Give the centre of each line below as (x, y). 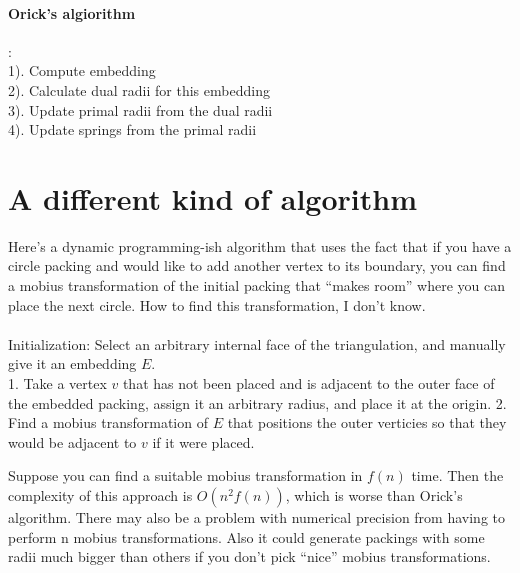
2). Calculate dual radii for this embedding (139, 89)
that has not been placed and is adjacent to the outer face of (308, 383)
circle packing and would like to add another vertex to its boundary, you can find (257, 265)
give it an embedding (72, 363)
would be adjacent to (72, 441)
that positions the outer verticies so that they (367, 422)
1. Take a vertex (57, 383)
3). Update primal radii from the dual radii (140, 109)
